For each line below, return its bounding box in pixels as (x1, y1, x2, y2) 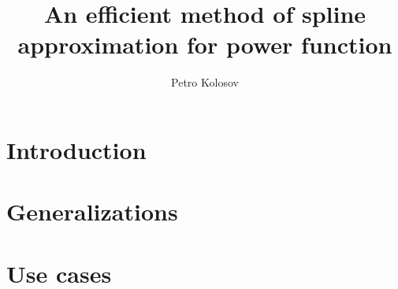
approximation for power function (17, 28, 392, 61)
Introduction (6, 133, 147, 165)
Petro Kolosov (171, 74, 239, 91)
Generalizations (6, 195, 178, 228)
